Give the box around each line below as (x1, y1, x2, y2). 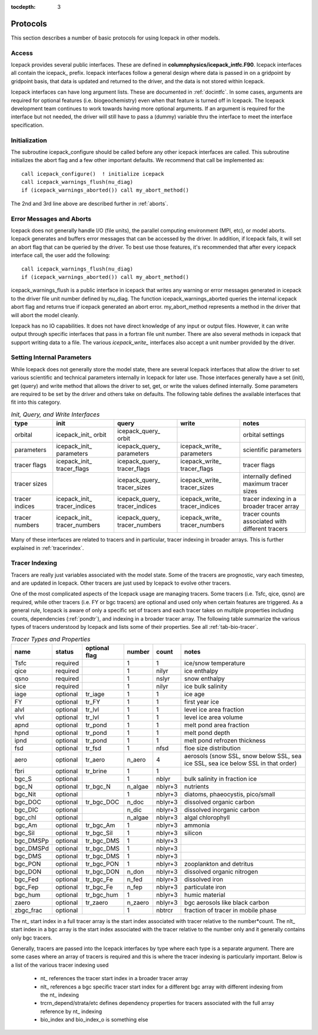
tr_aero (85, 755, 105, 763)
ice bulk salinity (184, 682, 228, 690)
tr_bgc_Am (85, 821, 115, 829)
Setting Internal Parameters (11, 354, 92, 362)
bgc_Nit (14, 790, 37, 798)
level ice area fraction (184, 705, 244, 713)
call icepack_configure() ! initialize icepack (21, 170, 164, 177)
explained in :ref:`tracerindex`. (11, 544, 84, 551)
